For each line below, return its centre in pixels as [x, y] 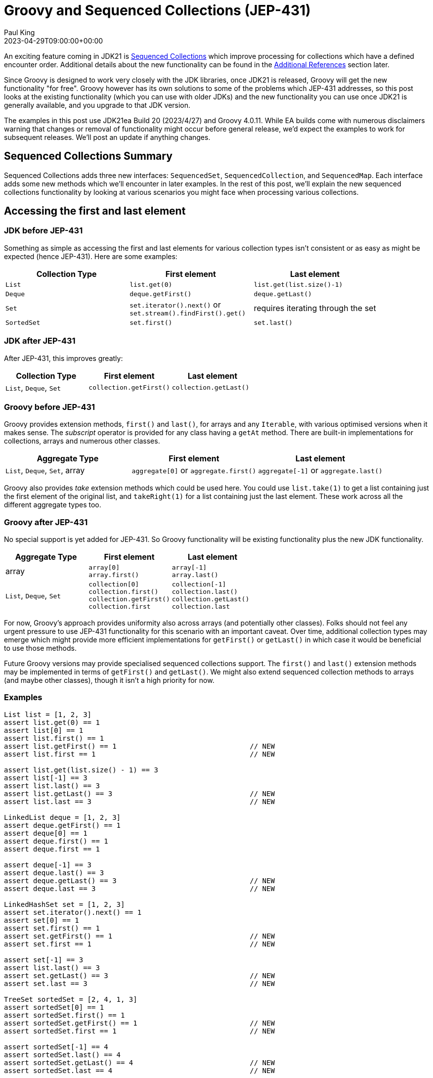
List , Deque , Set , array [45, 471]
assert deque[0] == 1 [46, 833]
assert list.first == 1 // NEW [139, 754]
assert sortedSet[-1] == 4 [56, 1047]
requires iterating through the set [315, 308]
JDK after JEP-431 [40, 341]
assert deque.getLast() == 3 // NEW [139, 880]
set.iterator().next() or [175, 304]
